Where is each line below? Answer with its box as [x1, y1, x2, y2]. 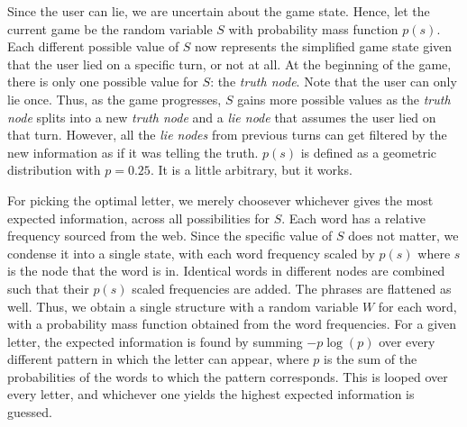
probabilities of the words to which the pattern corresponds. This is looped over [7, 367, 448, 386]
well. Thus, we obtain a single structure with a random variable [7, 296, 359, 315]
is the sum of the [324, 350, 417, 368]
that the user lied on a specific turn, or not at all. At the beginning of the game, [7, 54, 452, 73]
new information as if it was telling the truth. [7, 142, 259, 161]
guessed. [7, 403, 52, 422]
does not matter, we [348, 226, 459, 245]
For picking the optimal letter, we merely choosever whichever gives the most [7, 190, 434, 209]
